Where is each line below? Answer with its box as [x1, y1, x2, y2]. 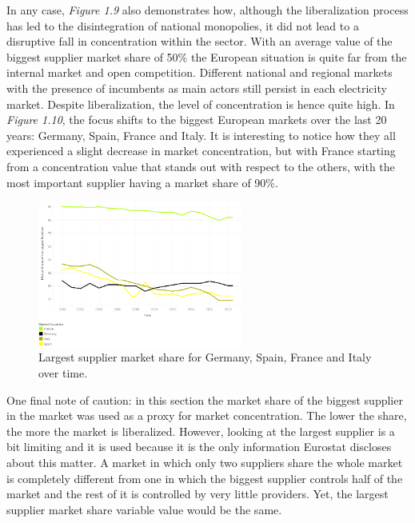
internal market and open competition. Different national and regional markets [6, 64, 393, 81]
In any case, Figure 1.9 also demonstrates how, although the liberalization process [6, 2, 409, 18]
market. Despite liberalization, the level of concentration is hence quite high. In [6, 95, 395, 112]
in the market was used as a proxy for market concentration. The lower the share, [6, 407, 407, 424]
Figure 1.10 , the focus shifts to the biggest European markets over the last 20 [6, 111, 387, 128]
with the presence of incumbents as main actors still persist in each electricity [6, 79, 387, 96]
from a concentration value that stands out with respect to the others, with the [6, 158, 395, 174]
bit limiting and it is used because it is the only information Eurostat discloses [6, 438, 392, 455]
